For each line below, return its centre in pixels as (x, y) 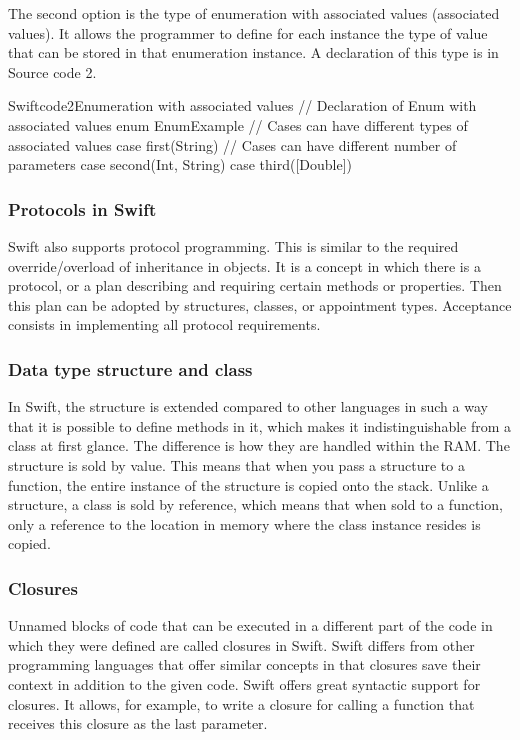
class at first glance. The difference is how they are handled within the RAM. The (259, 445)
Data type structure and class (130, 368)
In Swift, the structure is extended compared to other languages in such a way (248, 406)
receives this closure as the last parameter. (138, 723)
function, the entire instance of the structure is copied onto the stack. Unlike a (248, 484)
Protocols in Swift (82, 208)
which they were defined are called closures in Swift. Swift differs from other (241, 644)
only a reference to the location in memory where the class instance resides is (244, 523)
